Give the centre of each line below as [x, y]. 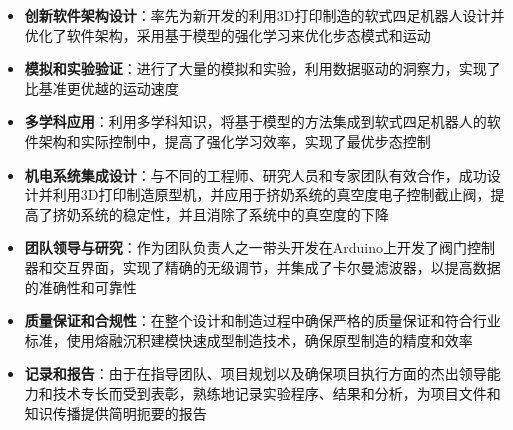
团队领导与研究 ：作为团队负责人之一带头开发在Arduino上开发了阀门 [246, 247]
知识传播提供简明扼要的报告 [115, 412]
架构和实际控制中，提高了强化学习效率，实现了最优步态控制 [234, 140]
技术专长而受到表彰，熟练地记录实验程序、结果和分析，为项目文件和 [276, 392]
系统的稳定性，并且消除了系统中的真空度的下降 [234, 213]
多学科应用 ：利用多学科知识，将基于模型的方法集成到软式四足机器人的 [255, 121]
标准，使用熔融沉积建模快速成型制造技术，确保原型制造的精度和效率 [248, 339]
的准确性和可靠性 [80, 286]
